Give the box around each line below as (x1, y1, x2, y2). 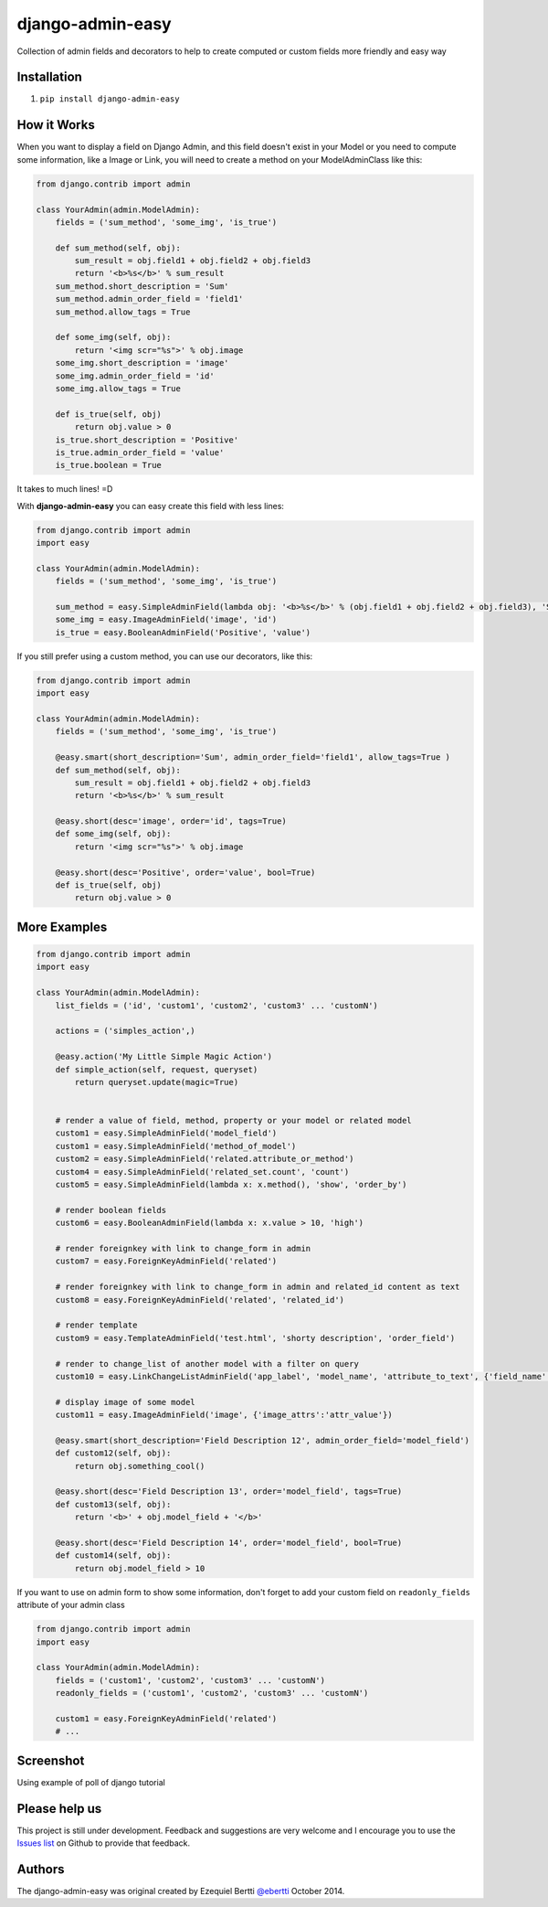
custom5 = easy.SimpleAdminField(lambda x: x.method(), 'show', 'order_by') (55, 1179, 407, 1190)
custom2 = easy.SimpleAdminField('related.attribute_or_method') (55, 1154, 354, 1165)
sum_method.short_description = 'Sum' (55, 281, 229, 292)
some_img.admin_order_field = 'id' (55, 370, 215, 381)
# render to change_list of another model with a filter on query (55, 1358, 360, 1369)
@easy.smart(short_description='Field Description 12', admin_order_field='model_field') (55, 1435, 470, 1445)
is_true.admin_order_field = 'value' (55, 447, 225, 457)
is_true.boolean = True (55, 460, 162, 471)
